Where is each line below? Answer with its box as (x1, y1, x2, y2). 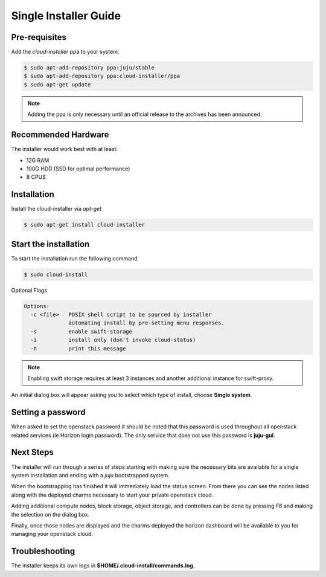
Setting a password (11, 407, 86, 417)
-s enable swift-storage (30, 328, 133, 335)
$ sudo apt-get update (24, 81, 91, 88)
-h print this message (30, 345, 126, 352)
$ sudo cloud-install (24, 271, 88, 278)
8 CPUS (26, 173, 46, 181)
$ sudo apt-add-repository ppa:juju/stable (24, 64, 155, 71)
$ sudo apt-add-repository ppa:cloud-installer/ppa (24, 73, 181, 80)
